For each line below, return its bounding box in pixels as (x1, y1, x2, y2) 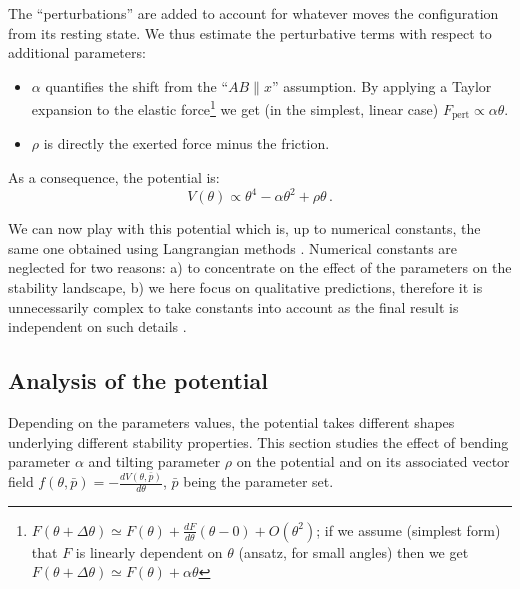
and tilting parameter (88, 451, 221, 472)
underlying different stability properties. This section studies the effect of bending (8, 431, 509, 452)
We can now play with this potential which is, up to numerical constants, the (8, 218, 481, 239)
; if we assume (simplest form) (316, 519, 501, 540)
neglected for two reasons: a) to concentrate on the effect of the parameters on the (8, 257, 512, 278)
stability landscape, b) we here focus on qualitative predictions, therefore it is (8, 276, 483, 297)
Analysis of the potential (8, 365, 268, 396)
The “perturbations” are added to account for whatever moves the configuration (8, 3, 499, 23)
